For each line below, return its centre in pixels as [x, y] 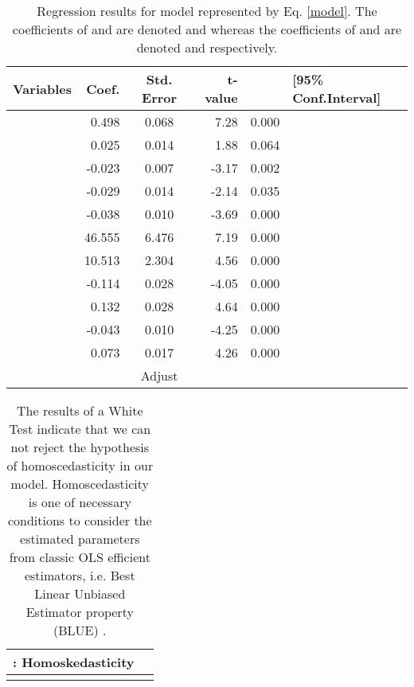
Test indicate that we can [80, 429]
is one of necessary [80, 502]
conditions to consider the [80, 520]
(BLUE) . [80, 630]
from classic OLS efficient [80, 557]
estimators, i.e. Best [80, 575]
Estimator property [80, 612]
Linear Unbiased [80, 593]
